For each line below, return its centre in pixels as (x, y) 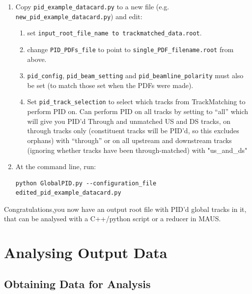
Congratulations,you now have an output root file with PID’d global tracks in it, (125, 209)
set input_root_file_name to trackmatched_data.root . (114, 33)
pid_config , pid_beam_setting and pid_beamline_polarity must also (135, 75)
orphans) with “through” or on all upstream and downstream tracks (129, 140)
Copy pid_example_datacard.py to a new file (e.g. (92, 6)
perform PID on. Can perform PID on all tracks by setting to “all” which (138, 111)
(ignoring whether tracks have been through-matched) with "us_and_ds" (137, 150)
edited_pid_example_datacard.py (68, 193)
